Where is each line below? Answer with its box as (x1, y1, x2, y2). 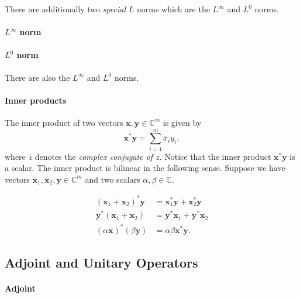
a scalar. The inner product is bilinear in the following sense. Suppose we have (5, 162, 285, 174)
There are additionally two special (5, 3, 126, 15)
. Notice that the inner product (159, 150, 271, 162)
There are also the (5, 71, 70, 83)
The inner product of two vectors (5, 116, 123, 128)
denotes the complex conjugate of (35, 150, 153, 162)
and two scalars (85, 173, 140, 185)
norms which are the (136, 3, 210, 15)
